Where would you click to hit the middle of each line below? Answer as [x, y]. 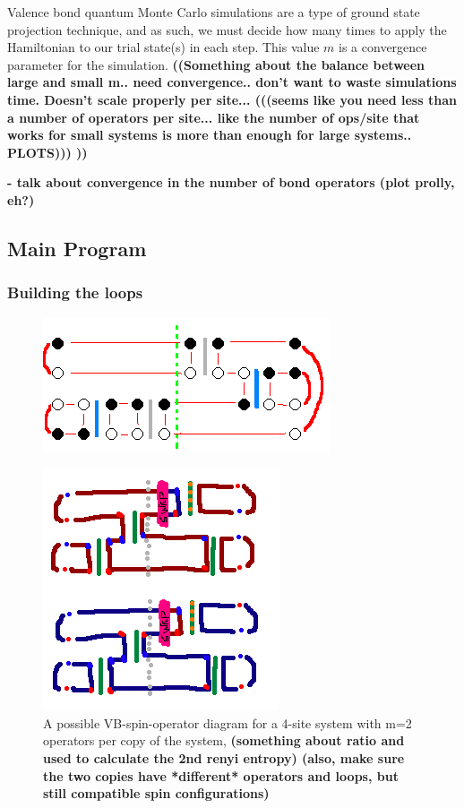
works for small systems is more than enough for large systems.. [210, 135]
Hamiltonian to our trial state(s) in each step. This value [163, 47]
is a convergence [383, 47]
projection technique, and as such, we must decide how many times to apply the [227, 29]
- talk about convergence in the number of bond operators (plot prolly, [231, 182]
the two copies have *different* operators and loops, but [221, 775]
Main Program [77, 248]
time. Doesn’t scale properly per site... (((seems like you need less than [232, 99]
